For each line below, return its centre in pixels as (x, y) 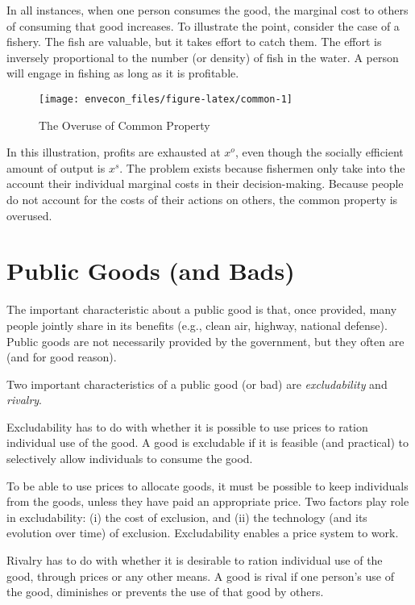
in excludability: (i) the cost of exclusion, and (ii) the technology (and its (187, 517)
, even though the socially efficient (319, 152)
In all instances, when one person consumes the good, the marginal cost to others (207, 10)
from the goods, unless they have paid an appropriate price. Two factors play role (208, 501)
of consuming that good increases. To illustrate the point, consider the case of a (203, 25)
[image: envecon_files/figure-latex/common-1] (166, 99)
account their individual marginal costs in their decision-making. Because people (205, 184)
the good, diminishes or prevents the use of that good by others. (165, 592)
